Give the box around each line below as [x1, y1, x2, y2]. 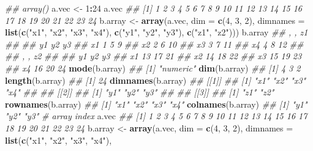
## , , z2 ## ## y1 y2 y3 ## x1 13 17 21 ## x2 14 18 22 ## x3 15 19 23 [5, 50, 302, 62]
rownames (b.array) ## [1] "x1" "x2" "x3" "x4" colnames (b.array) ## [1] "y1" [5, 97, 307, 110]
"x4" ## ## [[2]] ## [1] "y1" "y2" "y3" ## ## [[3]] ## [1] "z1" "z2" [5, 86, 274, 98]
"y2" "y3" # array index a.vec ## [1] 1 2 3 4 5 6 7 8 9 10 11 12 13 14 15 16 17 [5, 109, 307, 122]
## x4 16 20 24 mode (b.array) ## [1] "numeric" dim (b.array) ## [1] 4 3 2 [5, 61, 301, 74]
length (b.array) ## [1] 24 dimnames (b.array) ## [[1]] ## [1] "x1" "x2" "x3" [5, 73, 306, 86]
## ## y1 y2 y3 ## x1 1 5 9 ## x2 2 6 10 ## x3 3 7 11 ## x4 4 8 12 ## [5, 37, 304, 50]
